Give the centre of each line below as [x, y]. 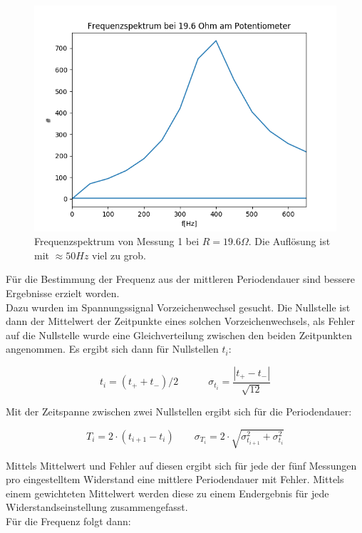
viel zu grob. [119, 255]
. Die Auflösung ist [289, 241]
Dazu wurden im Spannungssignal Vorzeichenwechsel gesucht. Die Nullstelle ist [178, 307]
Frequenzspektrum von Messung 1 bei [117, 241]
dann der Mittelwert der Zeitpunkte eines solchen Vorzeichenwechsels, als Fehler [180, 321]
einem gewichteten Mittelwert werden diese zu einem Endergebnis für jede [167, 493]
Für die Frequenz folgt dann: [68, 521]
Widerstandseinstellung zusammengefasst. [97, 507]
